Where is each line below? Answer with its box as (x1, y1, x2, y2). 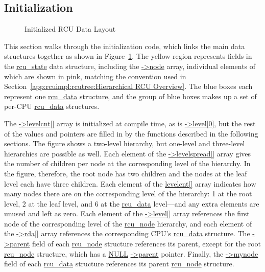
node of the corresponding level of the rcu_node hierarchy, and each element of (4, 218, 252, 229)
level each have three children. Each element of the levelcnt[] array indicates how (4, 178, 256, 189)
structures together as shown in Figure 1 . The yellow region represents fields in (4, 51, 252, 61)
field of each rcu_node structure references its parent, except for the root (32, 238, 261, 249)
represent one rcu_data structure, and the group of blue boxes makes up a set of (4, 90, 257, 101)
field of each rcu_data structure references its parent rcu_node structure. (4, 258, 234, 269)
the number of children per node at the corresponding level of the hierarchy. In (4, 158, 251, 169)
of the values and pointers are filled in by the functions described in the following (4, 128, 258, 139)
